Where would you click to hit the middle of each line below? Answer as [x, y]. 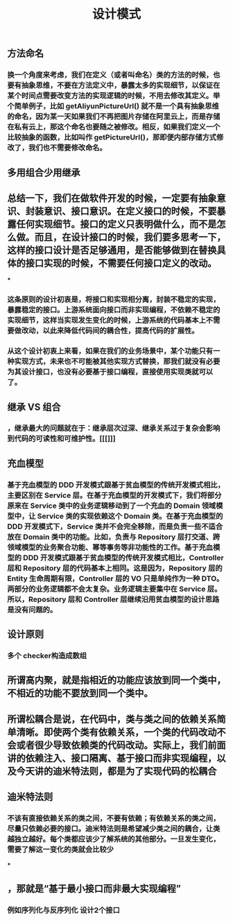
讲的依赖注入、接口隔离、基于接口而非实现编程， [112, 758]
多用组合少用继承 [44, 172]
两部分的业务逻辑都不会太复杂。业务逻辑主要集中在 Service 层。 [114, 589]
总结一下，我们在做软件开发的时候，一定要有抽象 [112, 198]
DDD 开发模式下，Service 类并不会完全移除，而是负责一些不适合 [115, 526]
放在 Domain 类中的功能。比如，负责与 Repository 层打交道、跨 [114, 537]
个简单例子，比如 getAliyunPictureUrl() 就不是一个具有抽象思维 [113, 106]
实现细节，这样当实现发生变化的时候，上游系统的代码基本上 [107, 320]
